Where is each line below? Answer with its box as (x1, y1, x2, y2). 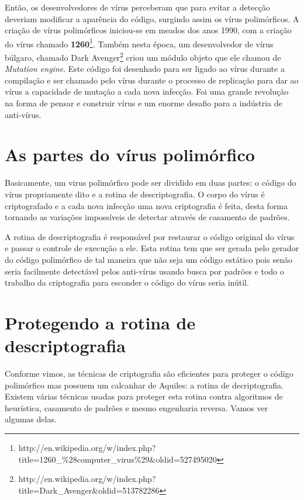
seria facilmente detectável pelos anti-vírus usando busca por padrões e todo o (5, 265, 284, 277)
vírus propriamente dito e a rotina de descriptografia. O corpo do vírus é (5, 187, 265, 200)
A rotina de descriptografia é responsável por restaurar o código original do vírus (5, 230, 295, 242)
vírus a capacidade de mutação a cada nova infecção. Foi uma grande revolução (5, 85, 289, 98)
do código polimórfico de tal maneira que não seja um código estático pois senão (5, 253, 292, 265)
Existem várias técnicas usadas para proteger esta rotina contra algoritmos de (5, 390, 283, 402)
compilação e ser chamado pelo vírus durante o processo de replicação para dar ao (5, 74, 299, 86)
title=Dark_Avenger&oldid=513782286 (18, 484, 160, 496)
